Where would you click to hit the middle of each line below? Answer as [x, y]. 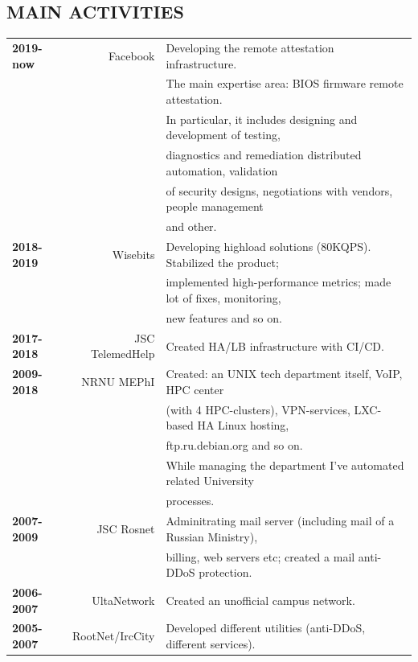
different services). [211, 644]
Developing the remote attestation [250, 47]
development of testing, [223, 135]
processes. [190, 501]
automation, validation [222, 170]
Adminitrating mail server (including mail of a [280, 521]
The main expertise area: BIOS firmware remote [285, 83]
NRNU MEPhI [118, 381]
